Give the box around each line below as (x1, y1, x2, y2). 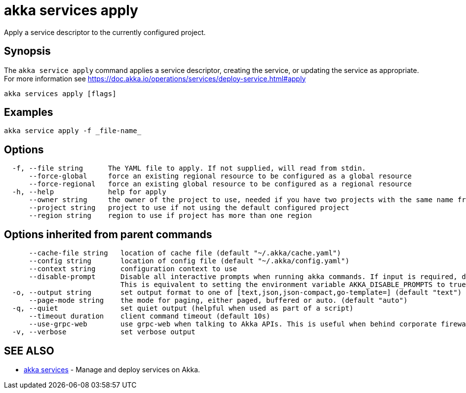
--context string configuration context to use (29, 265, 237, 273)
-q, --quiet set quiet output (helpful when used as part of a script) (12, 304, 354, 313)
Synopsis (4, 45, 51, 58)
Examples (4, 106, 53, 119)
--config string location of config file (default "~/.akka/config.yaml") (29, 257, 349, 265)
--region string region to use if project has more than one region (29, 212, 312, 220)
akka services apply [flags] (4, 89, 116, 98)
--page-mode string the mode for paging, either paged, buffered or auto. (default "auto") (29, 296, 408, 305)
